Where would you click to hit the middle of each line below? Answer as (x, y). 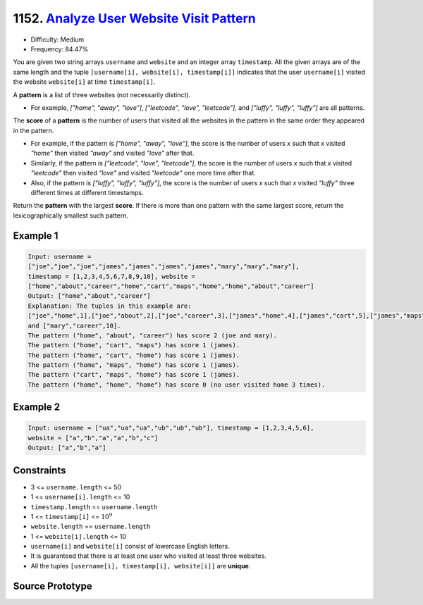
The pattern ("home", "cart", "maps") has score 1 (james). (134, 345)
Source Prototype (53, 586)
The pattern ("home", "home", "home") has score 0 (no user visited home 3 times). (177, 385)
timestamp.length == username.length (94, 506)
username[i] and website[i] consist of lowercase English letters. (130, 547)
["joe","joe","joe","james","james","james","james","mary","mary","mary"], (164, 267)
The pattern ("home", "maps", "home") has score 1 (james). (134, 365)
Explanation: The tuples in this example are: (110, 306)
